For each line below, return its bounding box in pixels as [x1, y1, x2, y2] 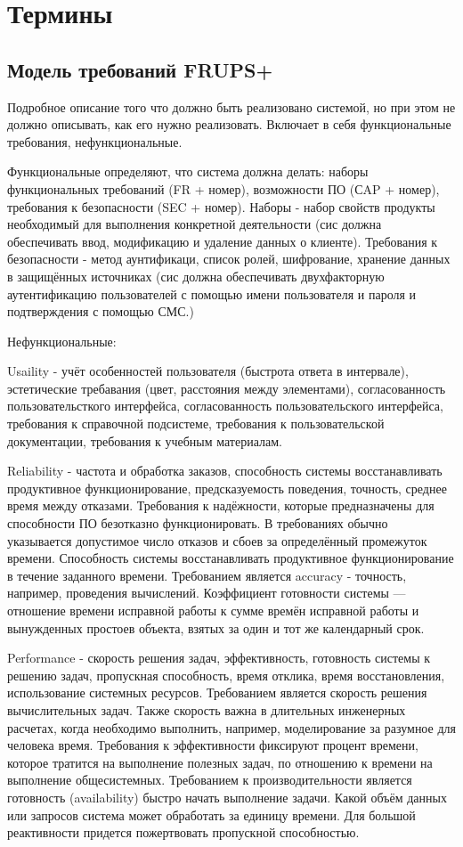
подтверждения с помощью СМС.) [7, 302, 194, 321]
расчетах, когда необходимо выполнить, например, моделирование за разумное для [7, 718, 456, 737]
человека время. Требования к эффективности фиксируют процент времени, [7, 736, 418, 754]
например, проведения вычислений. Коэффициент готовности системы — [7, 583, 406, 602]
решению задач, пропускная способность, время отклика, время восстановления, [7, 665, 445, 684]
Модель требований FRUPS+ [7, 55, 273, 83]
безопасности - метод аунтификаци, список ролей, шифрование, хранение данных [7, 249, 451, 268]
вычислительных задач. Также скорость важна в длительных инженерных [7, 700, 406, 719]
